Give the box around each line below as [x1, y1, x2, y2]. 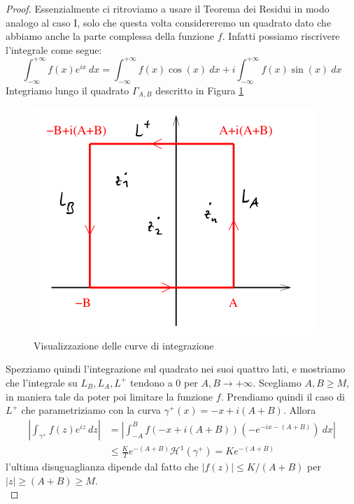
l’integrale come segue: [6, 42, 102, 57]
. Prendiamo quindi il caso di [220, 389, 345, 403]
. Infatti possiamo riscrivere [222, 29, 340, 43]
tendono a [129, 375, 173, 389]
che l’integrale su [6, 375, 78, 389]
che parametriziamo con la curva [21, 403, 161, 417]
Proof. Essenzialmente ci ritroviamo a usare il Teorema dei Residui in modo [6, 1, 330, 15]
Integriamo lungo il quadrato [6, 82, 129, 97]
